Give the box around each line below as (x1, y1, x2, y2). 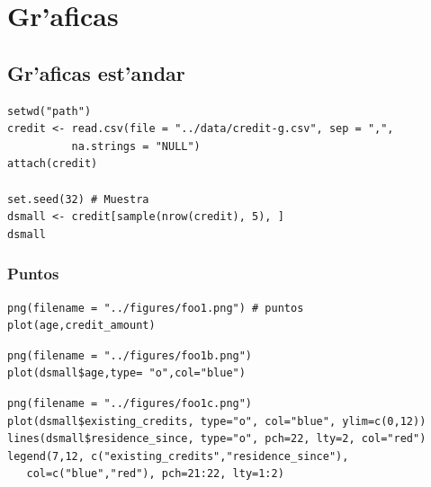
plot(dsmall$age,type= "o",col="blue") (7, 367, 246, 380)
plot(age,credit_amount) (7, 319, 156, 332)
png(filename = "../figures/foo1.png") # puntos (7, 301, 304, 314)
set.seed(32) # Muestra (7, 192, 149, 206)
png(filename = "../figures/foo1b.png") (7, 349, 253, 362)
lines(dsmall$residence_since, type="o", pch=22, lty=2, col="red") (7, 432, 427, 446)
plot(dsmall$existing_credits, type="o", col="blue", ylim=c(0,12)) (7, 414, 427, 428)
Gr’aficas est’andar (7, 58, 185, 86)
